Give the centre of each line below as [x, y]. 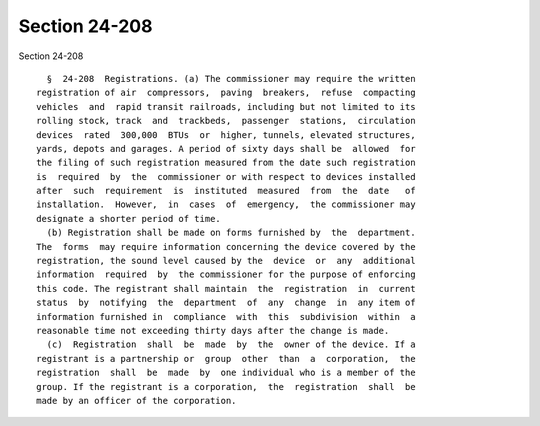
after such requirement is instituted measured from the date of [226, 191]
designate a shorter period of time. [129, 218]
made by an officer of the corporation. [136, 400]
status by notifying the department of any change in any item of [226, 303]
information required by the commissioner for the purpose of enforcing [226, 274]
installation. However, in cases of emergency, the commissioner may [226, 204]
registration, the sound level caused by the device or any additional [226, 261]
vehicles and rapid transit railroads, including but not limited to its [226, 106]
